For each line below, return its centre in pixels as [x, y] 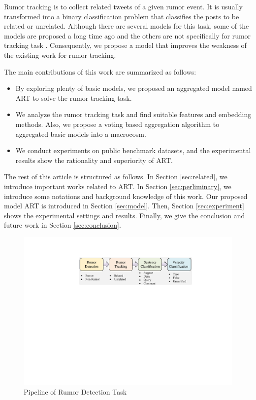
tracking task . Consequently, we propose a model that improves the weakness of [125, 45]
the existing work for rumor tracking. [60, 55]
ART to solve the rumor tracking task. [74, 98]
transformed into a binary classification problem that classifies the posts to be [122, 16]
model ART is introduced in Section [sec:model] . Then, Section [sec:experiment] [124, 206]
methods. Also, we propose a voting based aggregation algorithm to [117, 124]
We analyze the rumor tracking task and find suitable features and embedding [133, 114]
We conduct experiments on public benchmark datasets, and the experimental [133, 150]
